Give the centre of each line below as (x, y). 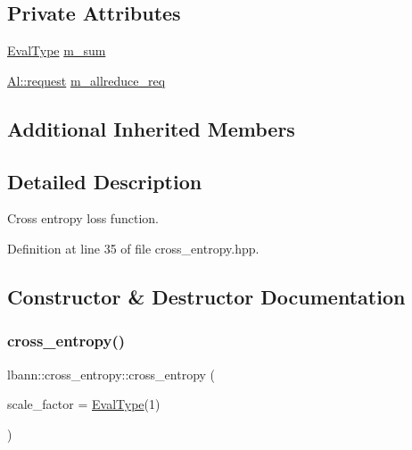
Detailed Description (105, 181)
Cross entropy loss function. (83, 218)
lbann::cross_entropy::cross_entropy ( (111, 374)
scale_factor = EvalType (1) (84, 404)
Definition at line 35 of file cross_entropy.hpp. (133, 248)
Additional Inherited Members (151, 128)
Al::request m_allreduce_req (87, 80)
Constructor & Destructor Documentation (206, 296)
